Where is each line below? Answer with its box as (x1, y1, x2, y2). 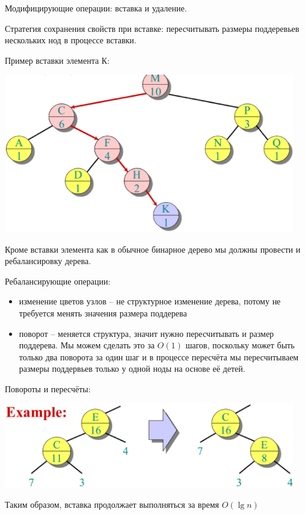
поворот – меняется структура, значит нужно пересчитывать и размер (19, 327, 274, 339)
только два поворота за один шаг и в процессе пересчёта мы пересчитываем (19, 350, 299, 363)
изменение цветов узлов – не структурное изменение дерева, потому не (19, 295, 281, 307)
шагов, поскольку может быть (185, 339, 295, 351)
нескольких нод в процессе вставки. (5, 34, 137, 46)
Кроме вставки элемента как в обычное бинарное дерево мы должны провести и (5, 242, 301, 255)
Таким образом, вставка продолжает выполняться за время (5, 498, 219, 510)
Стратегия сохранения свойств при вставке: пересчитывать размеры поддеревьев (5, 22, 300, 34)
